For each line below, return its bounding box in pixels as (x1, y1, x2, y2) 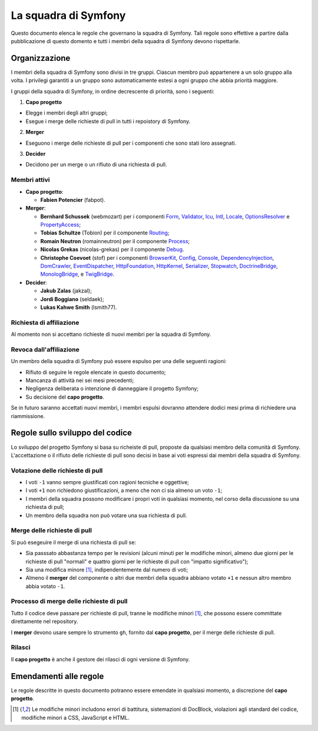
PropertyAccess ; (40, 221, 81, 229)
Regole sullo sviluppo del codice (11, 428, 132, 438)
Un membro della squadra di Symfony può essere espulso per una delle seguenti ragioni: (11, 358, 227, 365)
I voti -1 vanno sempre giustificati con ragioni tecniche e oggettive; (25, 479, 190, 486)
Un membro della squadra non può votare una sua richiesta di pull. (25, 511, 187, 519)
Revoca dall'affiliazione (11, 345, 79, 354)
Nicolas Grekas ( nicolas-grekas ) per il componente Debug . (40, 246, 184, 253)
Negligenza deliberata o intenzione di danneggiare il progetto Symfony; (25, 385, 199, 392)
